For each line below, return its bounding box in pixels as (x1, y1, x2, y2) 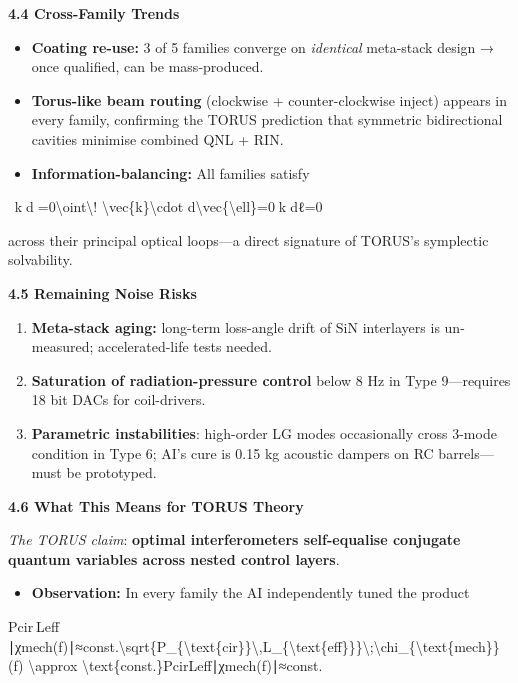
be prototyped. (66, 462, 157, 483)
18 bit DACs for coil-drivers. (31, 389, 206, 410)
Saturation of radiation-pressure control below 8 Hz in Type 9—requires (31, 369, 511, 390)
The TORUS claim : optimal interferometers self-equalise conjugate (8, 529, 461, 550)
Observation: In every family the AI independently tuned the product (31, 582, 470, 603)
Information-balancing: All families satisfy (31, 162, 310, 183)
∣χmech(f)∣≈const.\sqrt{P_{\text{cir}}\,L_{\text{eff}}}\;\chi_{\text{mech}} (8, 635, 500, 656)
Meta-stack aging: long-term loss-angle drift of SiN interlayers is (31, 316, 440, 337)
